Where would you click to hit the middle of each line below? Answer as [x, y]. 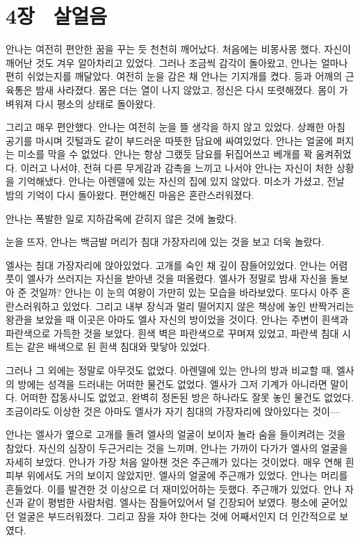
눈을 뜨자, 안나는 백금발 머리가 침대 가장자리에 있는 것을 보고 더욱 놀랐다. [165, 242]
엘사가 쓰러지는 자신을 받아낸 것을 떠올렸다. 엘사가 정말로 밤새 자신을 [177, 278]
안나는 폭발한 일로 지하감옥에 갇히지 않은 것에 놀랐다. [121, 218]
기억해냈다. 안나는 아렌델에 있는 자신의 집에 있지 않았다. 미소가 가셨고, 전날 [181, 181]
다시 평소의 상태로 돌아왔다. [96, 103]
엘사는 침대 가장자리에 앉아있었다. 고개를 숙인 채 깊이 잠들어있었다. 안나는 [166, 265]
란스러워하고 [33, 306]
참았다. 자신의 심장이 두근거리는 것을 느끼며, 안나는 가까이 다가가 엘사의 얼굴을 [177, 447]
